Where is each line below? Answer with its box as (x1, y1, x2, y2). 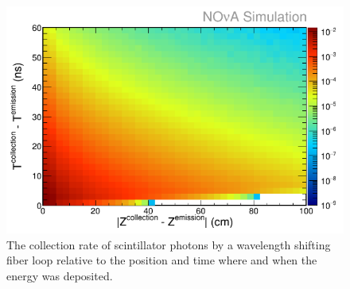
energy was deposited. (6, 267, 113, 283)
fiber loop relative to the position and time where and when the (6, 252, 317, 268)
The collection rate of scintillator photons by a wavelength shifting (6, 236, 331, 252)
